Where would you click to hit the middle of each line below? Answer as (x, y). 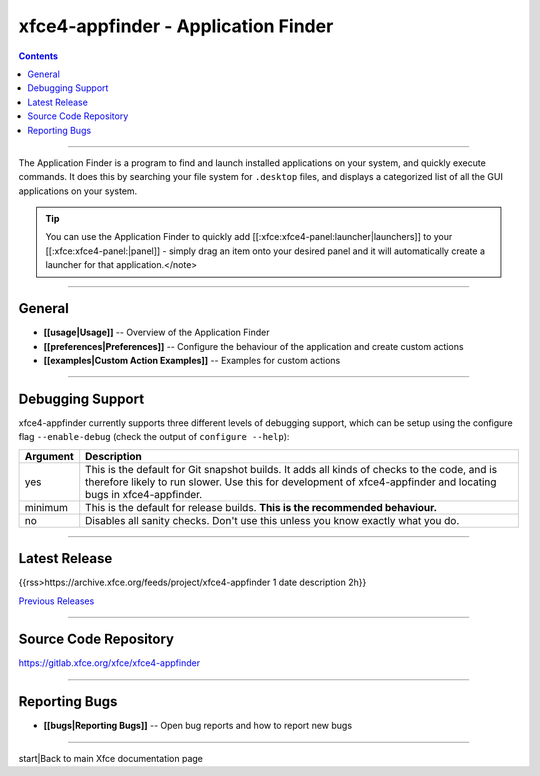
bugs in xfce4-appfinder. (144, 494)
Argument (49, 456)
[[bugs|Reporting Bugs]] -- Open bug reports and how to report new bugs (198, 726)
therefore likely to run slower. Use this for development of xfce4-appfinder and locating (291, 482)
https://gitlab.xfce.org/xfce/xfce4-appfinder (109, 663)
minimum (46, 507)
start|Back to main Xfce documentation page (111, 758)
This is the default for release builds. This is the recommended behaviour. (261, 507)
